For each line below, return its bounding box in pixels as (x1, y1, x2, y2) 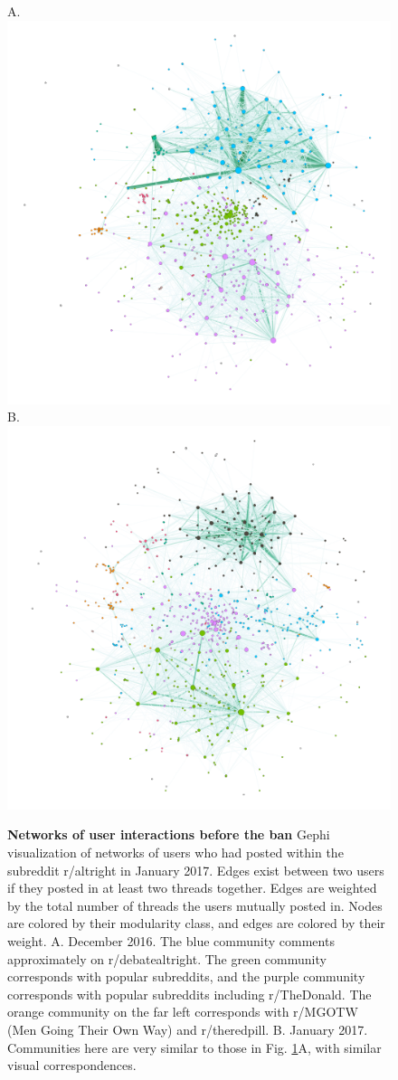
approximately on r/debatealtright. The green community (7, 949, 327, 968)
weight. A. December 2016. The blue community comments (7, 931, 335, 950)
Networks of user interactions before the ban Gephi (7, 825, 330, 844)
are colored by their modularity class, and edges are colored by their (7, 914, 385, 933)
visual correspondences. (7, 1056, 137, 1075)
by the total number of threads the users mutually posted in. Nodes (7, 895, 383, 914)
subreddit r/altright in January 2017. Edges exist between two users (7, 860, 384, 879)
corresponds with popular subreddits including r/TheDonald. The (7, 984, 372, 1003)
